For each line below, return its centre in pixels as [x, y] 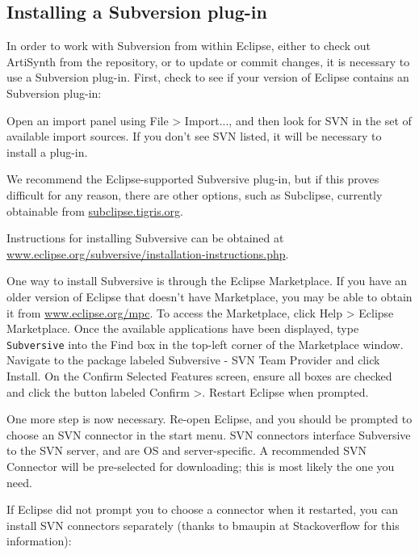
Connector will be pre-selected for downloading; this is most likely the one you [201, 466]
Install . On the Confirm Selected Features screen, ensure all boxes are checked [199, 375]
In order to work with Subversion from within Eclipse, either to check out [189, 46]
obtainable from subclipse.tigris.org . [95, 210]
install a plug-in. [47, 151]
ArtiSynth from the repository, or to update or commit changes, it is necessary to [208, 61]
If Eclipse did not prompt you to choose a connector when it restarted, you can [203, 509]
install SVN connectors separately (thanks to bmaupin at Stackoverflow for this [203, 525]
